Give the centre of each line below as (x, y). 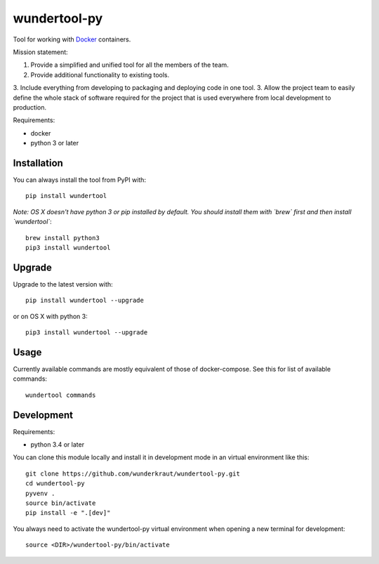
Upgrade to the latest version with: (63, 284)
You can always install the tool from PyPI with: (80, 180)
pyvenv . (40, 493)
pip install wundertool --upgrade (85, 301)
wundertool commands (61, 395)
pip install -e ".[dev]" (68, 513)
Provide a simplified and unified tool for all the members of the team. (130, 65)
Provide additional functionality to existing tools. (100, 74)
